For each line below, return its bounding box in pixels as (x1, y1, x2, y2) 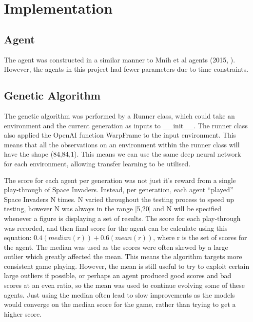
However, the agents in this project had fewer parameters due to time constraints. (4, 64, 249, 74)
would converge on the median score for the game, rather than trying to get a (4, 299, 236, 309)
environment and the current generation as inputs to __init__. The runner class (4, 120, 248, 130)
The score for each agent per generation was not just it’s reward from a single (4, 175, 236, 185)
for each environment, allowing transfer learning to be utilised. (4, 158, 191, 168)
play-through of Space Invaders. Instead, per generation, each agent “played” (4, 184, 234, 195)
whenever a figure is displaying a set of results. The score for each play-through (4, 213, 241, 223)
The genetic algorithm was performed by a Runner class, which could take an (4, 110, 235, 121)
